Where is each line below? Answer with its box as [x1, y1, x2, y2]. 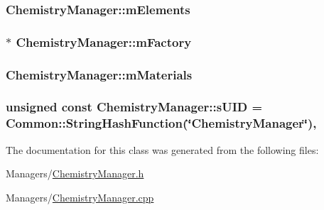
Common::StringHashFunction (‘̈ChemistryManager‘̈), [6, 114, 317, 132]
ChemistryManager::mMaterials [6, 65, 193, 83]
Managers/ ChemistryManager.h [6, 166, 144, 181]
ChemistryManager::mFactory [16, 33, 192, 50]
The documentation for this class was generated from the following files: [6, 142, 319, 157]
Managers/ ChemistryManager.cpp [6, 189, 154, 204]
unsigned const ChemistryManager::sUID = [6, 98, 263, 116]
